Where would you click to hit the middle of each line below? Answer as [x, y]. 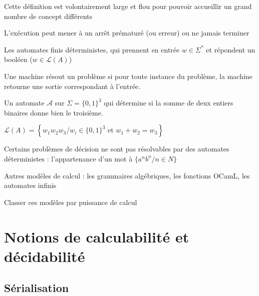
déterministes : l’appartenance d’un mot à [68, 158]
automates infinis [30, 185]
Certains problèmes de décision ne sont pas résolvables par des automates [117, 149]
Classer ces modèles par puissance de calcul [71, 202]
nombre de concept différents [48, 16]
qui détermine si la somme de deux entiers [169, 103]
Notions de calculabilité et [97, 236]
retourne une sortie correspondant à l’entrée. [72, 86]
